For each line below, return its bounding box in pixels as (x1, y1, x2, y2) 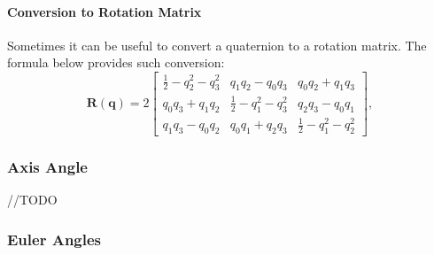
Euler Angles (7, 228, 102, 250)
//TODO (7, 190, 58, 209)
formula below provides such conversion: (7, 53, 225, 72)
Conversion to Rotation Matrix (7, 2, 202, 20)
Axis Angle (7, 155, 88, 177)
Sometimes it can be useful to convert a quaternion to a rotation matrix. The (7, 35, 427, 54)
